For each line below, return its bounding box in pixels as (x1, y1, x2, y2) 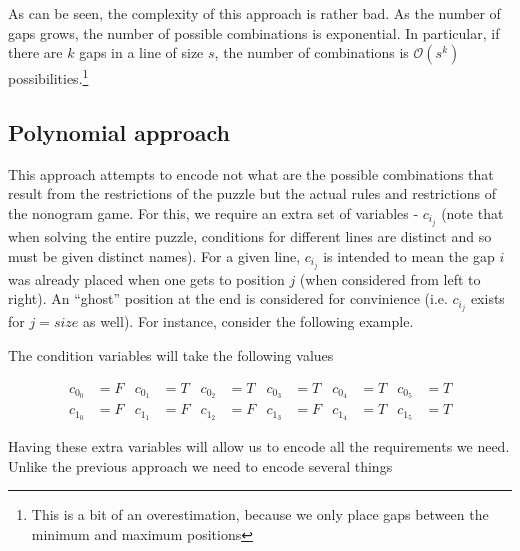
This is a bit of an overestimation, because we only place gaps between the (31, 504, 489, 525)
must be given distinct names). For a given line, (8, 245, 301, 266)
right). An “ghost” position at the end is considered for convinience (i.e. (8, 288, 448, 309)
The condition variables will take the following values (8, 344, 334, 365)
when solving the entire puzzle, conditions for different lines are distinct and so (8, 225, 492, 246)
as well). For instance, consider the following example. (83, 311, 414, 332)
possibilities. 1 (8, 65, 89, 88)
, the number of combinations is (214, 42, 409, 63)
